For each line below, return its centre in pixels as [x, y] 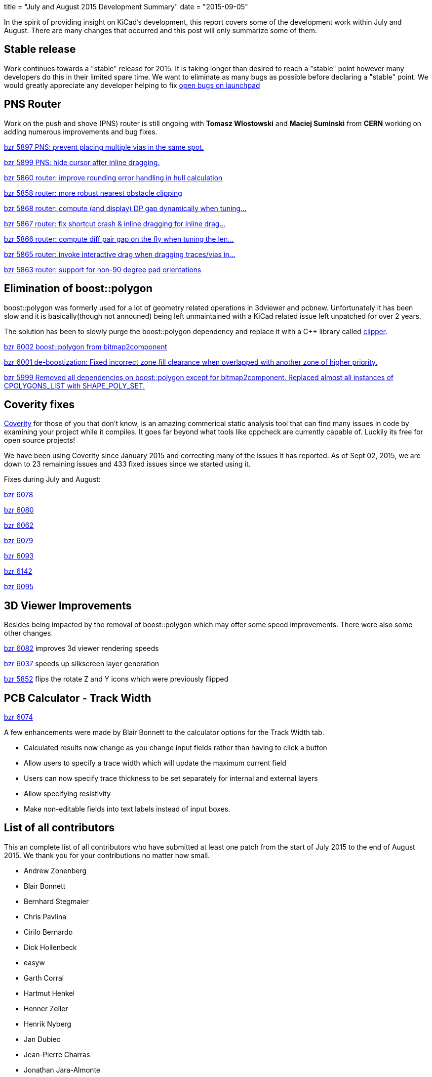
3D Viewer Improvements [68, 605]
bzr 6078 [19, 495]
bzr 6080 [19, 510]
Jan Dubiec [42, 1039]
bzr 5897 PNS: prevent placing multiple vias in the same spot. [104, 147]
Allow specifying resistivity [67, 794]
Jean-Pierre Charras [57, 1054]
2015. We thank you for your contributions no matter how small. [107, 855]
